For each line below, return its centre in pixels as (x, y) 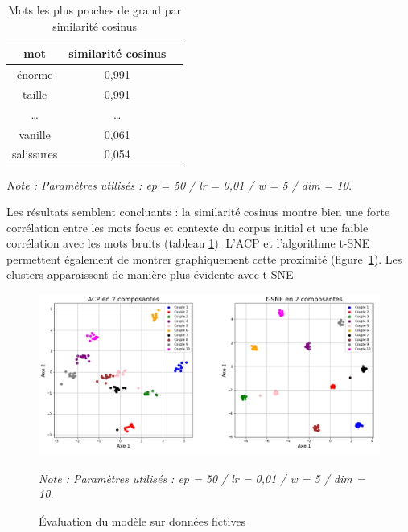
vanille (35, 134)
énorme (35, 74)
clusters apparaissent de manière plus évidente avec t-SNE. (152, 274)
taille (35, 94)
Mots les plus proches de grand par (95, 10)
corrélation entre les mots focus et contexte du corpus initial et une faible (188, 227)
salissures (35, 154)
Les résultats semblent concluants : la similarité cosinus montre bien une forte (198, 212)
